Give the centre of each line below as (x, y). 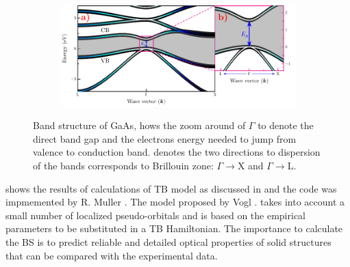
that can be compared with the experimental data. (112, 255)
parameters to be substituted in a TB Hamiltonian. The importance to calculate (174, 228)
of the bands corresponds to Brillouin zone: (123, 165)
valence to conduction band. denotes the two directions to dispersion (177, 152)
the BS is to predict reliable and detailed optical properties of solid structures (168, 241)
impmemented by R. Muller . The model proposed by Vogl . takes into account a (175, 202)
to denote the (286, 125)
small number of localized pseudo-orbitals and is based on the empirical (156, 215)
